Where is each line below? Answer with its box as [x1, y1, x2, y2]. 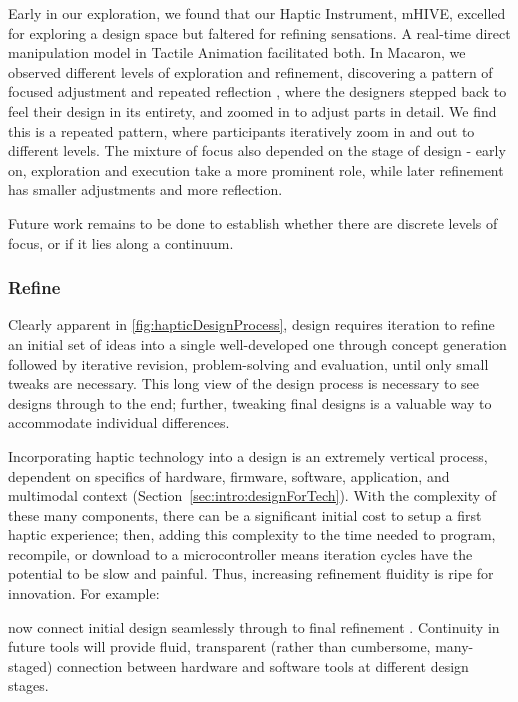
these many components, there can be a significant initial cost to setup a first [8, 504, 482, 525]
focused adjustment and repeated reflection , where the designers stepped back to [8, 81, 507, 102]
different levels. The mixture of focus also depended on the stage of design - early [8, 140, 506, 161]
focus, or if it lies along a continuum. [8, 232, 234, 253]
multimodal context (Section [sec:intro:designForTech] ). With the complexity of [8, 485, 497, 506]
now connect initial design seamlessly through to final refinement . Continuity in [8, 616, 500, 637]
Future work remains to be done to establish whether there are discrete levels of [8, 212, 498, 233]
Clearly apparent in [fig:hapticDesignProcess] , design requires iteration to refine [8, 314, 495, 335]
